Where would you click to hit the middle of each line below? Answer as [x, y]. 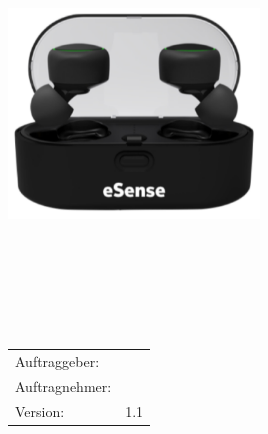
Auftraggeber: [57, 360]
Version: [40, 410]
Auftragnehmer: [63, 385]
